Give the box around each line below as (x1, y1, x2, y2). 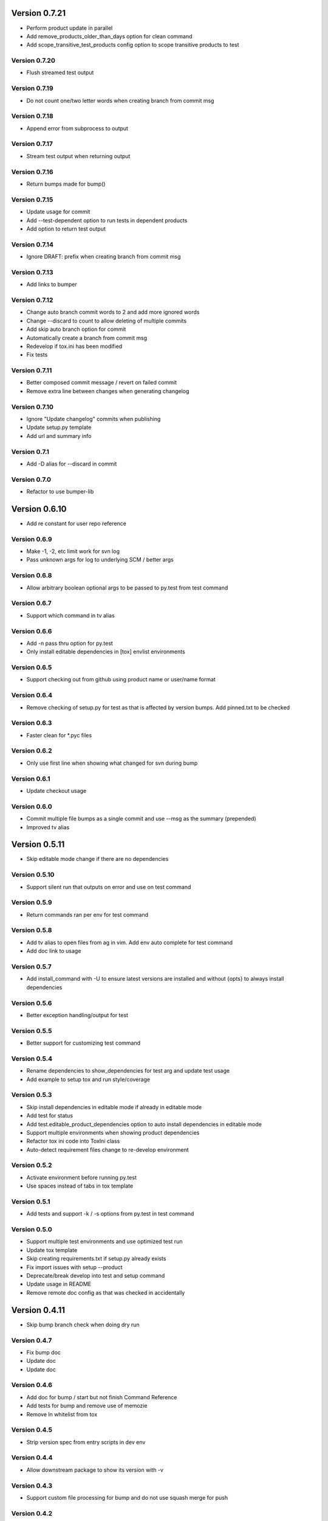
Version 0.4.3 (11, 1481, 53, 1490)
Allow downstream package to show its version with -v (26, 1466, 164, 1474)
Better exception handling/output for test (26, 1011, 129, 1018)
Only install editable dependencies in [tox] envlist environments (26, 648, 185, 655)
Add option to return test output (26, 225, 106, 232)
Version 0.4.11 (11, 1305, 66, 1315)
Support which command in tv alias (26, 611, 115, 619)
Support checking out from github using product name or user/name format (26, 676, 216, 683)
